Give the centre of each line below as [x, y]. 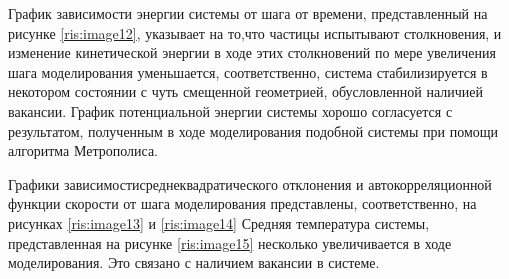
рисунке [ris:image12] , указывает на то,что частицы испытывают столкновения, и [255, 32]
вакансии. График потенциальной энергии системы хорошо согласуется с [230, 110]
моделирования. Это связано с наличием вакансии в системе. [194, 262]
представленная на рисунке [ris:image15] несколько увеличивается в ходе [230, 242]
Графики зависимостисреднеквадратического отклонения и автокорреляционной [250, 183]
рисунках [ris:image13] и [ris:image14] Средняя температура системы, [219, 222]
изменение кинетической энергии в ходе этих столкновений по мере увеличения [252, 52]
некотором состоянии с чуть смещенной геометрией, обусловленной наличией [246, 91]
